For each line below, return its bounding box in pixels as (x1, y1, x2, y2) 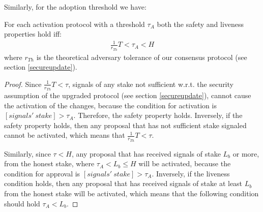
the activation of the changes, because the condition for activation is (4, 100, 217, 110)
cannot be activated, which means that (4, 130, 125, 140)
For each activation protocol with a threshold (4, 18, 145, 29)
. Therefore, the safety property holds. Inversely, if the (73, 110, 243, 120)
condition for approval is (4, 168, 80, 178)
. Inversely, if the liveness (152, 168, 230, 178)
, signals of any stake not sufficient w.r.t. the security (68, 78, 233, 89)
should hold (4, 198, 40, 208)
